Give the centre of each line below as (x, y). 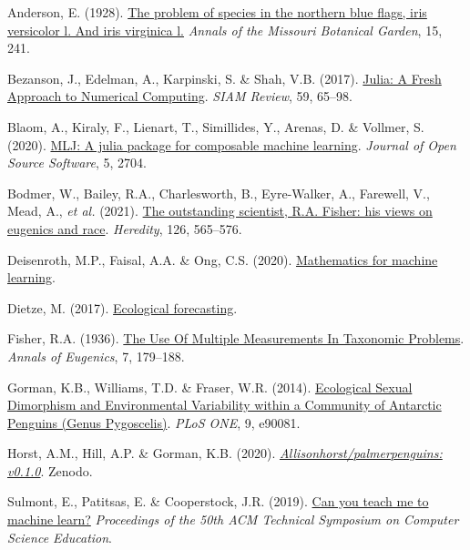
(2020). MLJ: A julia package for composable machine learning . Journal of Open (232, 144)
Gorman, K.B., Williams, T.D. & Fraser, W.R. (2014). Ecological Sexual (210, 387)
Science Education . (60, 537)
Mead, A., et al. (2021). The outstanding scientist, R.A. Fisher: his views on (220, 211)
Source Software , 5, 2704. (77, 163)
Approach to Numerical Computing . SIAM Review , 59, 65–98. (180, 96)
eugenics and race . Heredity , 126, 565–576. (125, 228)
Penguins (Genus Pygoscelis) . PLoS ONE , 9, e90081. (154, 422)
